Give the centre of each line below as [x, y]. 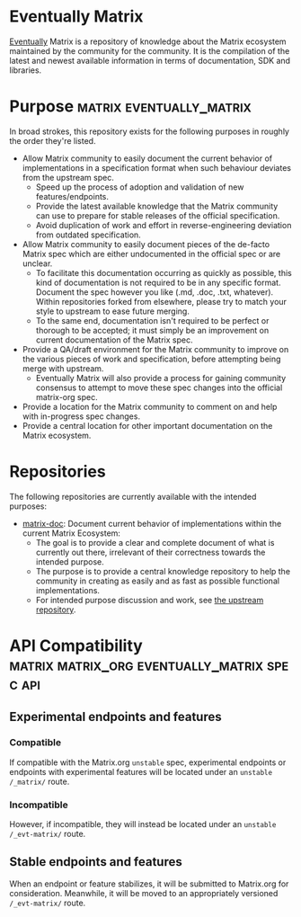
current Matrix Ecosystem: [71, 533]
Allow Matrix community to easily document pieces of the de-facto [146, 244]
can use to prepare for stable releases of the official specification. [158, 215]
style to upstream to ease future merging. [113, 311]
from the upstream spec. [68, 177]
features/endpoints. [72, 196]
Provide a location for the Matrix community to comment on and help [150, 406]
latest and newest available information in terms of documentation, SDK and [150, 60]
